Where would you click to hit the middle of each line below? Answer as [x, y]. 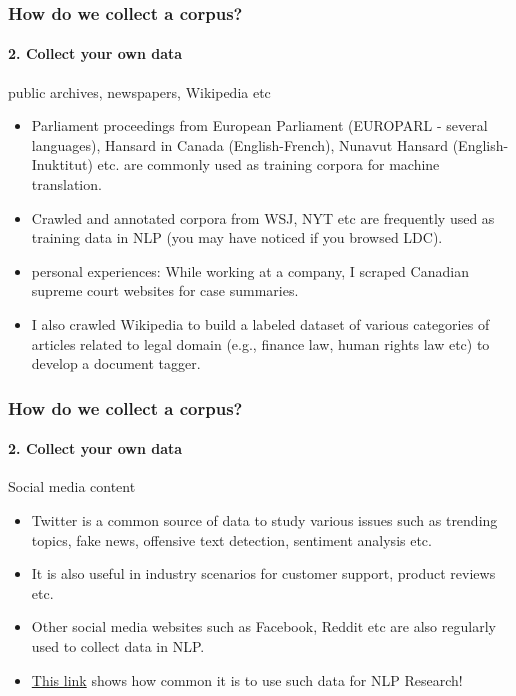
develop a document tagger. [116, 363]
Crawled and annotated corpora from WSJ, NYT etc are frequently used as [263, 217]
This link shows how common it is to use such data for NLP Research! [247, 679]
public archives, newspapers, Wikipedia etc [139, 91]
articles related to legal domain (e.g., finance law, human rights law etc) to [260, 343]
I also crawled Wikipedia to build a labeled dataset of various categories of [260, 323]
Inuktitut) [62, 164]
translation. [66, 184]
